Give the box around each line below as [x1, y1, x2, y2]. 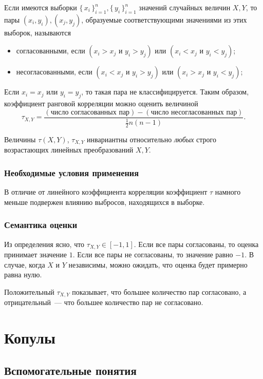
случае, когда [4, 259, 45, 270]
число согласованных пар [50, 108, 130, 116]
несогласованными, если [16, 66, 92, 77]
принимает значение [4, 249, 67, 260]
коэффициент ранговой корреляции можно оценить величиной [4, 98, 198, 109]
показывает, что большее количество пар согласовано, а [72, 286, 247, 297]
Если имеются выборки [4, 2, 77, 12]
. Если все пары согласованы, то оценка [134, 238, 259, 249]
